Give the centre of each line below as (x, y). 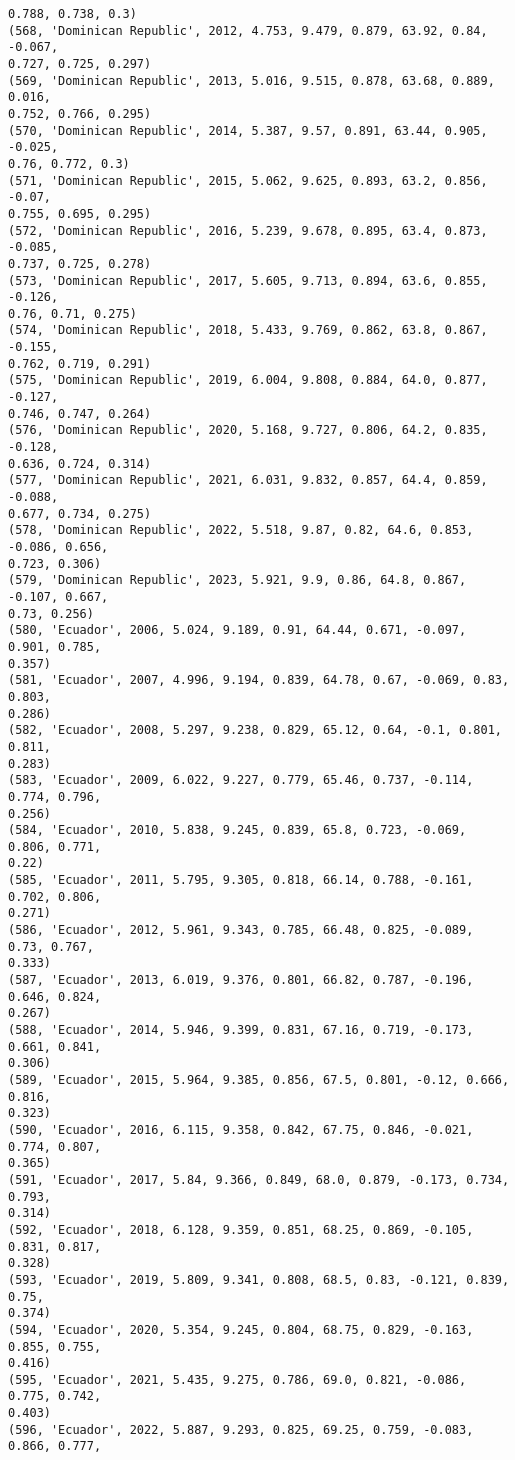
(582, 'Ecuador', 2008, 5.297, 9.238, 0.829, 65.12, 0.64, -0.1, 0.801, (255, 730)
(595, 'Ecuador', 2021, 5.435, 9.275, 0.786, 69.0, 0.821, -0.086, (237, 1379)
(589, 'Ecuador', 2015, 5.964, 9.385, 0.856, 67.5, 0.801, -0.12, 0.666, (259, 1080)
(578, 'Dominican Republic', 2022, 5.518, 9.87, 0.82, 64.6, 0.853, (241, 530)
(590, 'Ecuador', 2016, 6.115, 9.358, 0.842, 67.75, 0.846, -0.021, (241, 1129)
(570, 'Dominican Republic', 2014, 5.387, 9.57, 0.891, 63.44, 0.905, (248, 130)
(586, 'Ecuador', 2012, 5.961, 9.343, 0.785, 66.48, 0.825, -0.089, (241, 930)
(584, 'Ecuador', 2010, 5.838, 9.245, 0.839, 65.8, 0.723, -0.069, (237, 830)
